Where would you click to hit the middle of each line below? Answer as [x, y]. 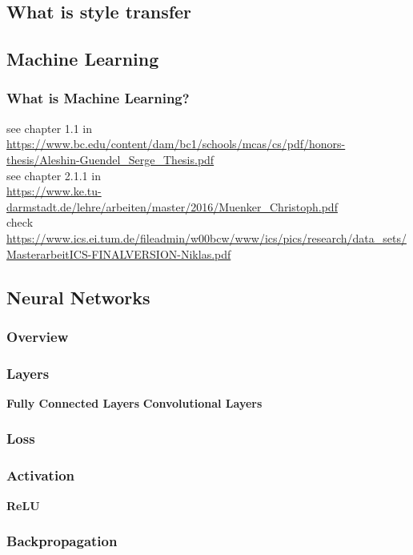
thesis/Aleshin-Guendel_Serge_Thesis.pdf [110, 159]
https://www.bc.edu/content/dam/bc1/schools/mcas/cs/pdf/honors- [176, 144]
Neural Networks [78, 297]
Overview [38, 336]
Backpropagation [62, 541]
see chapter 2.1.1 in [54, 175]
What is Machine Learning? [98, 98]
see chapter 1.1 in [50, 128]
